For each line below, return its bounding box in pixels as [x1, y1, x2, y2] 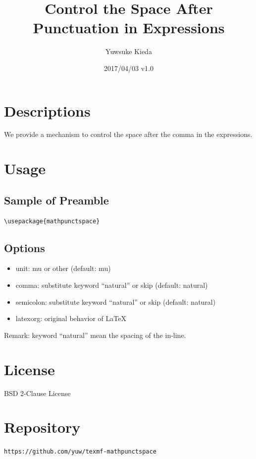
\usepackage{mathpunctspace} [4, 217, 100, 225]
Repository [4, 417, 81, 437]
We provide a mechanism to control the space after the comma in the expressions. [4, 129, 253, 139]
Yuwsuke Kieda [105, 46, 152, 57]
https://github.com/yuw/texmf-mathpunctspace [4, 448, 156, 456]
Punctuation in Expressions [33, 17, 225, 38]
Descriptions [4, 100, 91, 121]
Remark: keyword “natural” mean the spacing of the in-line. [4, 329, 186, 340]
